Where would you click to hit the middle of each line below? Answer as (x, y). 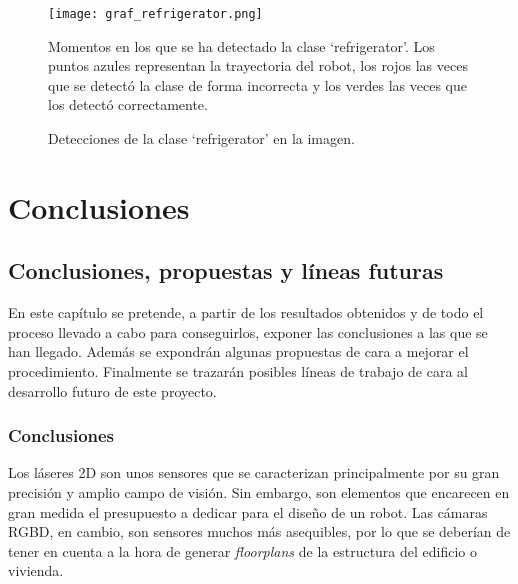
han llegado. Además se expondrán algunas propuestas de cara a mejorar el (238, 351)
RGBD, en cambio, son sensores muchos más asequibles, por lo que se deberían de (259, 531)
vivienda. (36, 570)
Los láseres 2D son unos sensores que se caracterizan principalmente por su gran (254, 472)
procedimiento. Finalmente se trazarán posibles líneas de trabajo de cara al (238, 370)
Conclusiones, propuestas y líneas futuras (226, 270)
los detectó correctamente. (128, 104)
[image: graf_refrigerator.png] (155, 14)
